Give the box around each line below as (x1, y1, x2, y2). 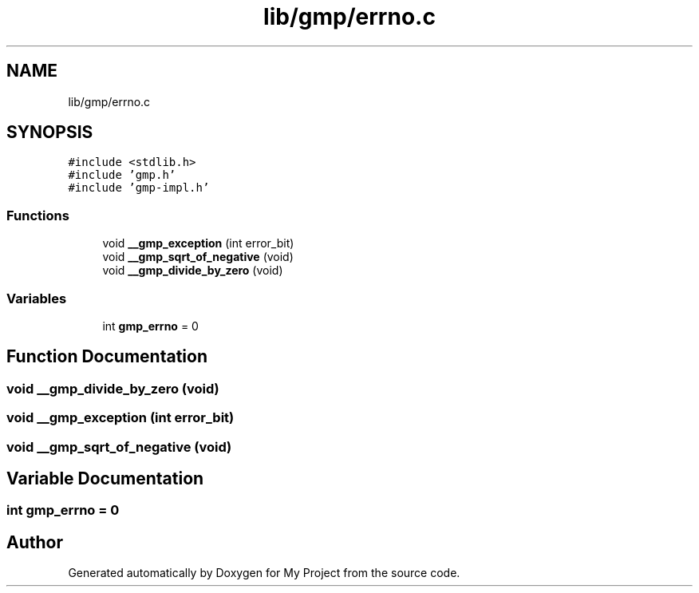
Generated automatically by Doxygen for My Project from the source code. (68, 566, 460, 580)
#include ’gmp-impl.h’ (68, 181, 210, 195)
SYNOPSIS (6, 122, 93, 143)
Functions (6, 207, 69, 223)
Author (6, 532, 63, 552)
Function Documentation (6, 346, 207, 367)
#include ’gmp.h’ (68, 168, 176, 182)
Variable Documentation (6, 468, 204, 488)
